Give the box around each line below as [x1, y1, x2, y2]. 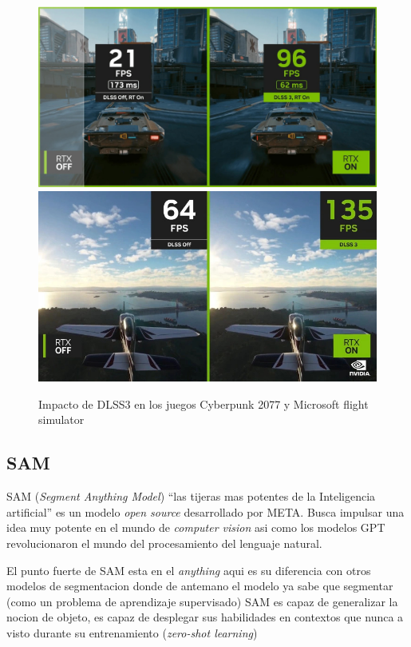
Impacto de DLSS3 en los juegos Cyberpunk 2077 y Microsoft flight [38, 395, 369, 412]
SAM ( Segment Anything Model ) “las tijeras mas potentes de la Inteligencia [6, 488, 376, 505]
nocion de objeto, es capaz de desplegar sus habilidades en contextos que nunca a [6, 609, 404, 625]
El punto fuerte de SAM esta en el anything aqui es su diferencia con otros [6, 561, 371, 578]
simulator [38, 411, 85, 428]
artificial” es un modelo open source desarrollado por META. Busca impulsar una [6, 503, 405, 520]
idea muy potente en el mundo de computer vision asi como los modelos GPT [6, 519, 385, 536]
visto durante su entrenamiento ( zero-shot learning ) [6, 624, 258, 641]
